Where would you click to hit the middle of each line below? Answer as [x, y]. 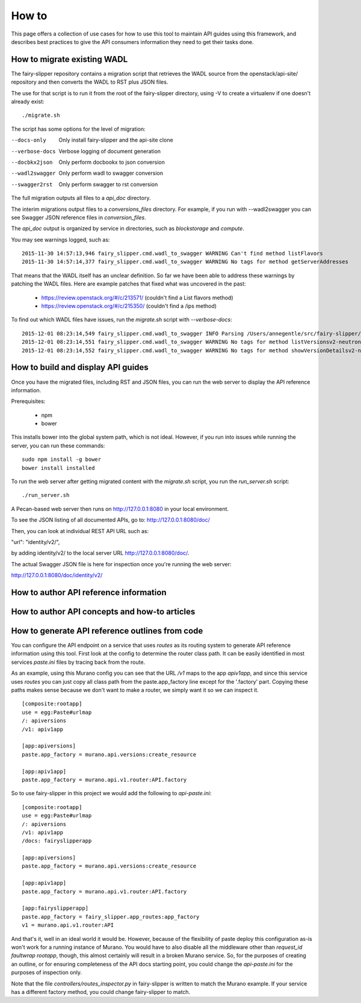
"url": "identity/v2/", [35, 542]
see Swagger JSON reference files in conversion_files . [79, 217]
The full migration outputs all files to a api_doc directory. [81, 198]
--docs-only [29, 140]
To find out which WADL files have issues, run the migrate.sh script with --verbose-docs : [122, 320]
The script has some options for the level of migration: [78, 129]
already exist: [28, 102]
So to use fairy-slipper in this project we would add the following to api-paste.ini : [111, 793]
